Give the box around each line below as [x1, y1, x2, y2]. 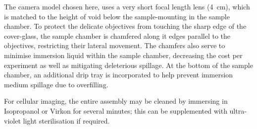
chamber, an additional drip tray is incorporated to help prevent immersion [4, 69, 233, 80]
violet [4, 115, 21, 126]
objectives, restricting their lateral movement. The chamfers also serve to [4, 40, 225, 51]
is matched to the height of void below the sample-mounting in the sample [4, 11, 230, 21]
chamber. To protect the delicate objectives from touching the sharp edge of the [4, 21, 247, 31]
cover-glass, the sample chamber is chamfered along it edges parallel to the [4, 30, 231, 41]
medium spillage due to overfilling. [4, 79, 108, 89]
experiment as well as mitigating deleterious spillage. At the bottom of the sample [4, 60, 253, 70]
